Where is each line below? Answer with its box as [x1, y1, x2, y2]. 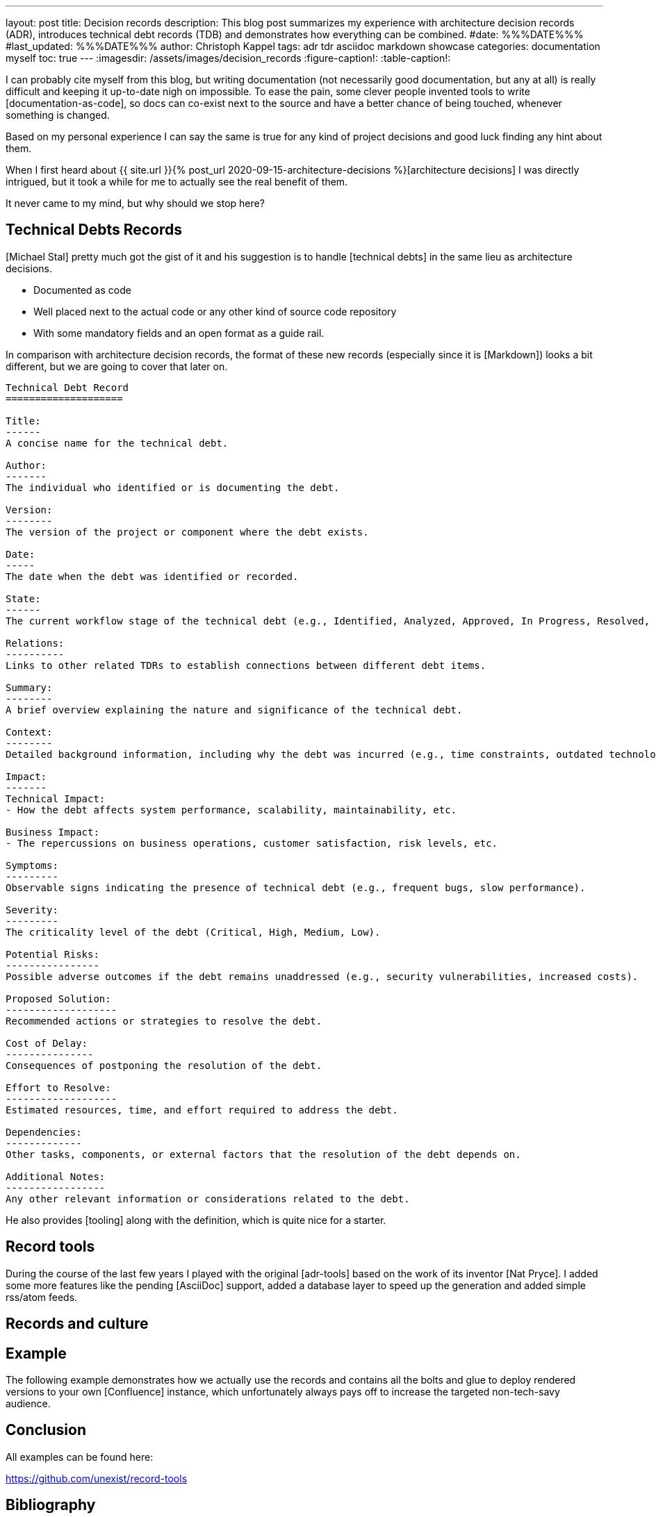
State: [6, 592, 41, 604]
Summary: [6, 681, 53, 693]
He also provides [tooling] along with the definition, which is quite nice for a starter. [6, 1213, 386, 1226]
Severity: [6, 904, 58, 915]
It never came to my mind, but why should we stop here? [6, 197, 265, 209]
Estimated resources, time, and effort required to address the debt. [6, 1104, 398, 1116]
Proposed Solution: [6, 993, 111, 1004]
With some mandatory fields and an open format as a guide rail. [33, 326, 325, 339]
